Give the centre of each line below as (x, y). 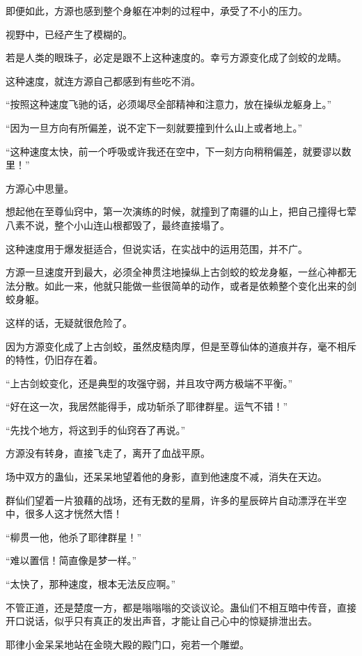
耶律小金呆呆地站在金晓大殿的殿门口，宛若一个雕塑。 (127, 644)
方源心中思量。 (40, 188)
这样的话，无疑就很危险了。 (69, 322)
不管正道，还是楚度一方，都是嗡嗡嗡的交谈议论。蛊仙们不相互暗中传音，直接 (181, 607)
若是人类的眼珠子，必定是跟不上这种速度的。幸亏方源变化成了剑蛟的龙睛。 (176, 57)
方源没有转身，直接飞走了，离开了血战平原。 (108, 453)
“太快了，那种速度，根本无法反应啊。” (91, 584)
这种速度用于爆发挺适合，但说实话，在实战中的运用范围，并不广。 (157, 248)
